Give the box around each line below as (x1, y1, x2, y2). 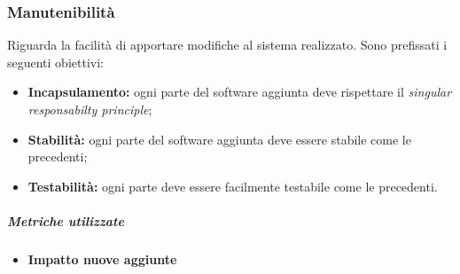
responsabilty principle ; (27, 100, 152, 118)
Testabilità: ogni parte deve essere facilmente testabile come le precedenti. (27, 176, 438, 195)
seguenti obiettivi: (7, 52, 104, 71)
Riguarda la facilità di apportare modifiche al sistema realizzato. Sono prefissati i (7, 35, 448, 54)
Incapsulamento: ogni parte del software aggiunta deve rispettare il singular (27, 82, 452, 101)
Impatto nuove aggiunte (27, 249, 177, 268)
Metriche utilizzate (7, 211, 124, 230)
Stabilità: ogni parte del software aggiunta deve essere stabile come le (27, 129, 411, 148)
